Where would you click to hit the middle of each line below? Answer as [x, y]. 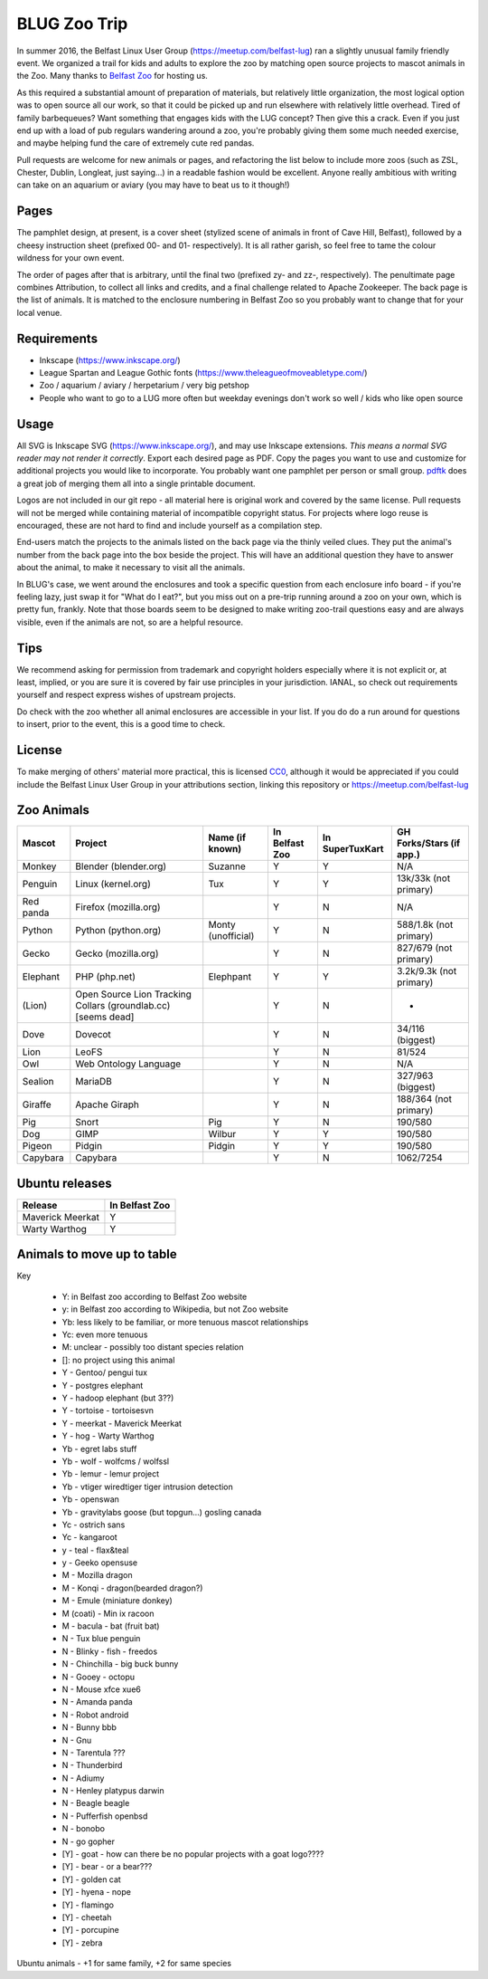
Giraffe [37, 1104]
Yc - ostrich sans [94, 1525]
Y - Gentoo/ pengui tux [105, 1372]
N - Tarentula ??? [94, 1753]
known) [225, 849]
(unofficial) [231, 936]
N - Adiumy [83, 1778]
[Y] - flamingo [88, 1905]
